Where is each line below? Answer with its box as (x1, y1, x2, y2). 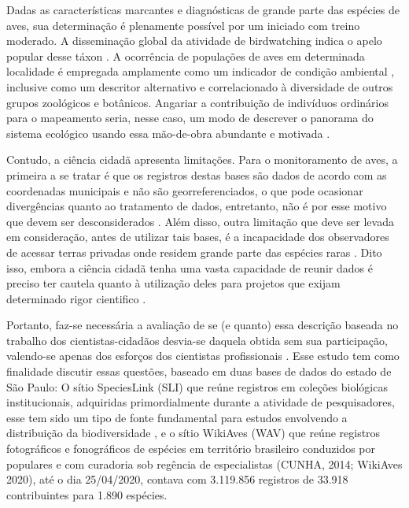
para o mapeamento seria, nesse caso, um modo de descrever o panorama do (6, 109, 374, 126)
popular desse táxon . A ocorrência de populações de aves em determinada (6, 47, 365, 64)
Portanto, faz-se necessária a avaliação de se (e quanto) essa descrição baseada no (6, 317, 399, 333)
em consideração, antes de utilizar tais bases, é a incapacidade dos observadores (6, 228, 389, 245)
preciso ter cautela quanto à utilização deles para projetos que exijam (6, 275, 341, 291)
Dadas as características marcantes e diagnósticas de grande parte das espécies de (6, 2, 400, 17)
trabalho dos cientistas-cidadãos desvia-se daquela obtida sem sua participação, (6, 332, 388, 348)
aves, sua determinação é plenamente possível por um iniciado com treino (6, 17, 360, 33)
